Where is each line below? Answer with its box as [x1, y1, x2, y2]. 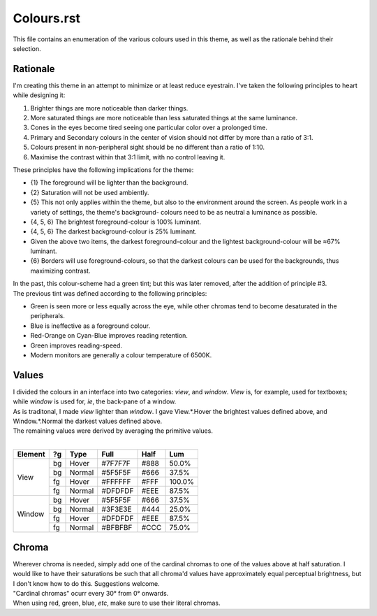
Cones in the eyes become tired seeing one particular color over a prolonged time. [30, 123, 268, 132]
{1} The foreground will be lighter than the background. [30, 178, 188, 187]
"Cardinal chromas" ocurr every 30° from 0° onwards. [13, 589, 169, 597]
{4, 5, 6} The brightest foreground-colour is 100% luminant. [30, 217, 202, 226]
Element [17, 450, 45, 459]
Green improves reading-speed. [30, 341, 122, 350]
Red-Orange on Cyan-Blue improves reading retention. [30, 331, 188, 340]
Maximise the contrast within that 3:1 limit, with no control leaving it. [30, 152, 226, 161]
